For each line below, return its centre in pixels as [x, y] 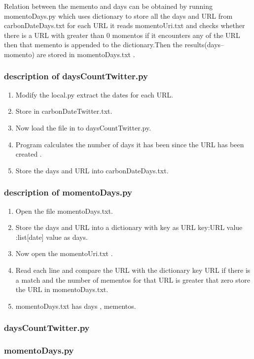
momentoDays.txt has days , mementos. [76, 306]
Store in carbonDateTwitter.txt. [64, 111]
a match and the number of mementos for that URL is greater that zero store [133, 279]
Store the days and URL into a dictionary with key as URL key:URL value [129, 227]
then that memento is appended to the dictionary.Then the [93, 45]
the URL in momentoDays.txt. [62, 289]
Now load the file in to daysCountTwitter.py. [83, 127]
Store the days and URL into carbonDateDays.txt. [92, 170]
